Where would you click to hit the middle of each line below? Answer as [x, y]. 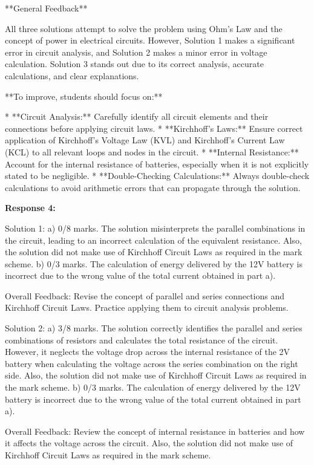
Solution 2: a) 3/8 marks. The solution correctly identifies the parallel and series [154, 328]
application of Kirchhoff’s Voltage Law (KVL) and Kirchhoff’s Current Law [145, 140]
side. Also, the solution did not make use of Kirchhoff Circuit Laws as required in [156, 375]
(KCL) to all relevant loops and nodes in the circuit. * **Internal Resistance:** [152, 151]
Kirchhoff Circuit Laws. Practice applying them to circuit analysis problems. [147, 307]
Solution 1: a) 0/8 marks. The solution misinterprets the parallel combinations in [155, 228]
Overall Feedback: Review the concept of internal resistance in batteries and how [155, 431]
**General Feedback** [46, 8]
